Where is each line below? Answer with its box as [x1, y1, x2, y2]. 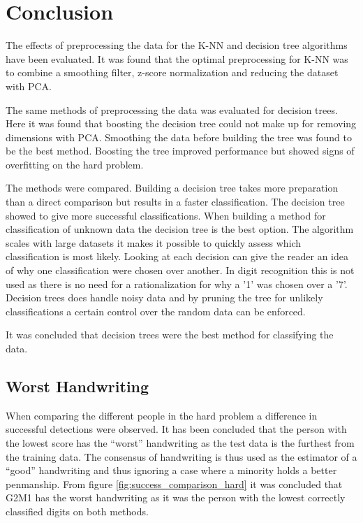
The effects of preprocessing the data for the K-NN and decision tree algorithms [6, 38, 348, 52]
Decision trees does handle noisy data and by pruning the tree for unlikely [6, 290, 323, 305]
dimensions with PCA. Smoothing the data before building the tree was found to [6, 129, 352, 144]
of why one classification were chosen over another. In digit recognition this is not [6, 263, 355, 278]
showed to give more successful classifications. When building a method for [6, 208, 326, 222]
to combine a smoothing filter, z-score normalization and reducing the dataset [6, 65, 339, 80]
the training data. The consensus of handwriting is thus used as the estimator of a [6, 449, 357, 464]
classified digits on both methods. [6, 503, 149, 518]
